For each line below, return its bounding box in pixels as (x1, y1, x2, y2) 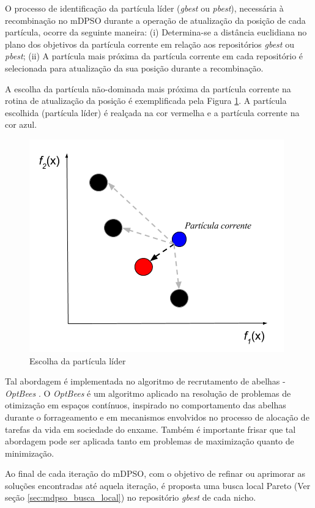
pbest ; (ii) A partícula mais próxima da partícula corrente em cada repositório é (5, 50, 303, 62)
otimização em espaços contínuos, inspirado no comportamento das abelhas (5, 399, 286, 411)
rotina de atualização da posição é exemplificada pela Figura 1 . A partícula (5, 94, 287, 107)
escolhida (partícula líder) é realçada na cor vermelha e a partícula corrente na (5, 106, 300, 119)
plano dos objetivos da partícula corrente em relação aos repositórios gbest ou (5, 37, 294, 50)
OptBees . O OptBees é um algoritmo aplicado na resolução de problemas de (5, 386, 291, 399)
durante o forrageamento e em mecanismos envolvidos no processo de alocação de (5, 410, 309, 423)
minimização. (5, 446, 54, 459)
